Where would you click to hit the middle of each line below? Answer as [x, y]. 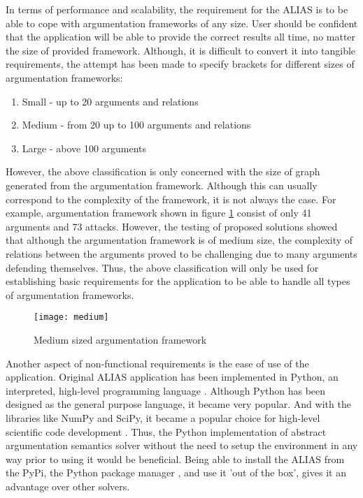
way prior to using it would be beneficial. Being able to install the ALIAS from [175, 459]
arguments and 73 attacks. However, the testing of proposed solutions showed [172, 226]
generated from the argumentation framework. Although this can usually [162, 185]
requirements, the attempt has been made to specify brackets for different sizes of [180, 64]
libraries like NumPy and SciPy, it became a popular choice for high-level [163, 417]
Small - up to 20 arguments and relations [110, 101]
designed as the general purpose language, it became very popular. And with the [178, 404]
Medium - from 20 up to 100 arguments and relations [136, 125]
